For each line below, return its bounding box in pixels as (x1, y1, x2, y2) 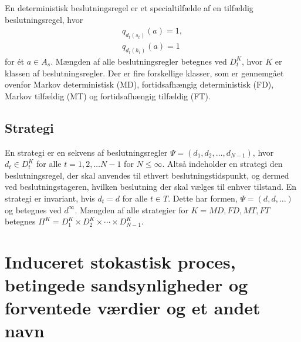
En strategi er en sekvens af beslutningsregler (5, 146, 168, 158)
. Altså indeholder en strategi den (162, 157, 283, 170)
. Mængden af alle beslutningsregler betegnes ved (50, 55, 227, 67)
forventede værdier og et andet (5, 296, 261, 320)
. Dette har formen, (168, 192, 238, 204)
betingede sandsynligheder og (5, 273, 248, 297)
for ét (5, 55, 25, 67)
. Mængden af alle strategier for (75, 203, 188, 216)
